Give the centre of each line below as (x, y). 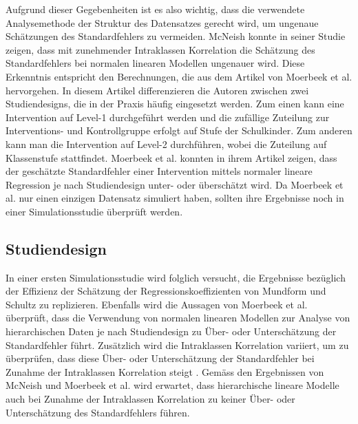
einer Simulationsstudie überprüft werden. (94, 211)
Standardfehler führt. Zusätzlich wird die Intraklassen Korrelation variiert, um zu (177, 344)
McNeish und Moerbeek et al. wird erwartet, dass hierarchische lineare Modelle (172, 385)
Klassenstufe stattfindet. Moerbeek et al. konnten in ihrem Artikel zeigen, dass (171, 157)
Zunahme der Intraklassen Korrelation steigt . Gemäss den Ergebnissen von (165, 371)
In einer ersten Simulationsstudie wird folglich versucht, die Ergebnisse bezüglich (176, 277)
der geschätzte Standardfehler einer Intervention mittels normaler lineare (159, 171)
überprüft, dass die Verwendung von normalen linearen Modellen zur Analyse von (178, 318)
